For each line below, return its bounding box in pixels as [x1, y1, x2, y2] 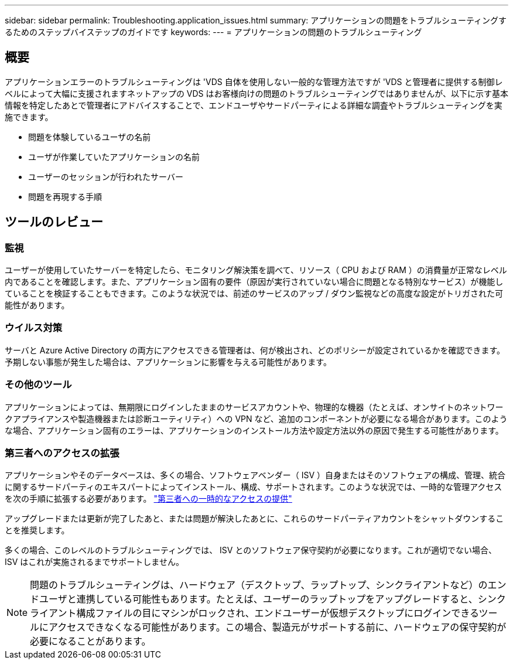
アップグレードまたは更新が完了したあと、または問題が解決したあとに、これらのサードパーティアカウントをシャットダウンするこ [5, 513, 504, 524]
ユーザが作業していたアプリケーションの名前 [28, 151, 200, 162]
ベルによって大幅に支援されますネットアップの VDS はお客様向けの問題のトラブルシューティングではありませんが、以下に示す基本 [5, 88, 508, 98]
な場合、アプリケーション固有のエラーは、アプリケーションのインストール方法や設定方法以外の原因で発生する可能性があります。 [5, 425, 504, 435]
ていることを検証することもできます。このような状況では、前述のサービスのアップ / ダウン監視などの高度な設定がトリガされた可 [5, 288, 503, 299]
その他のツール [5, 379, 72, 391]
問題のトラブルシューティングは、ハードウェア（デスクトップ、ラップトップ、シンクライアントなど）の [30, 579, 488, 591]
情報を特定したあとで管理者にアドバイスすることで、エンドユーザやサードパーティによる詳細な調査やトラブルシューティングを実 [5, 100, 502, 110]
